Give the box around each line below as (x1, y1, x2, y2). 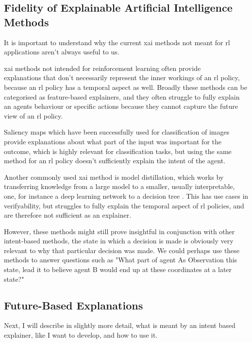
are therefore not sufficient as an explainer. (4, 210, 132, 220)
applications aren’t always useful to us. (4, 47, 119, 57)
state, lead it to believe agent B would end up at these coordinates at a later (4, 264, 232, 274)
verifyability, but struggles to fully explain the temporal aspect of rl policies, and (4, 200, 244, 210)
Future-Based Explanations (4, 297, 143, 312)
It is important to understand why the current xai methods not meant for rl (4, 37, 230, 47)
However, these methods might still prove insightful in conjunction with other (4, 226, 235, 236)
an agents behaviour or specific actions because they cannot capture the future (4, 101, 238, 111)
